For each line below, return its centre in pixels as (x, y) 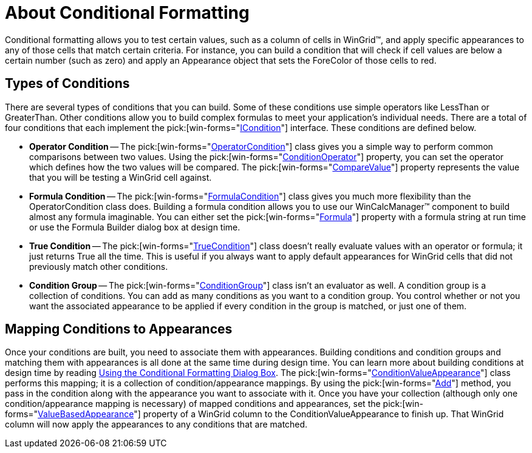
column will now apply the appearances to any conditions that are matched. (156, 424)
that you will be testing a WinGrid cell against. (121, 177)
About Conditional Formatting (127, 13)
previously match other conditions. (99, 266)
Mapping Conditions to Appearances (119, 329)
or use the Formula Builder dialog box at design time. (135, 227)
